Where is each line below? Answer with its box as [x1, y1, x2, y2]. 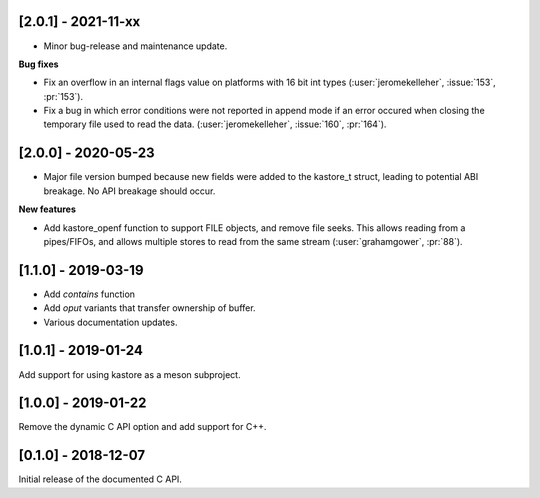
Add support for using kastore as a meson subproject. [18, 368, 241, 380]
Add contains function [43, 288, 135, 300]
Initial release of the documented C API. [18, 473, 182, 485]
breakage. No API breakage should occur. [43, 185, 216, 197]
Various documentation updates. [43, 316, 178, 328]
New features [18, 203, 77, 215]
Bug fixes [18, 58, 59, 70]
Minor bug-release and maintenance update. [43, 40, 228, 52]
